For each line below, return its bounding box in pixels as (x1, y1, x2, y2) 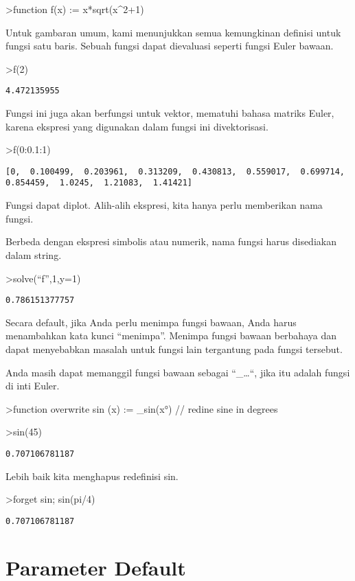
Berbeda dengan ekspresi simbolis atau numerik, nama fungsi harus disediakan (5, 234, 336, 249)
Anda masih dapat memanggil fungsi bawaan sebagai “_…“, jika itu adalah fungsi (5, 365, 350, 379)
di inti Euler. (5, 378, 60, 393)
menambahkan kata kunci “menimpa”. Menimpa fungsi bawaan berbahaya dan (5, 328, 336, 343)
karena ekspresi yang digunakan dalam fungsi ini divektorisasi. (5, 119, 268, 133)
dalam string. (5, 247, 62, 262)
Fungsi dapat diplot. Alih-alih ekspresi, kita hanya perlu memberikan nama (5, 198, 323, 212)
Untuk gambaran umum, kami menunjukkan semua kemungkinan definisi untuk (5, 25, 341, 39)
